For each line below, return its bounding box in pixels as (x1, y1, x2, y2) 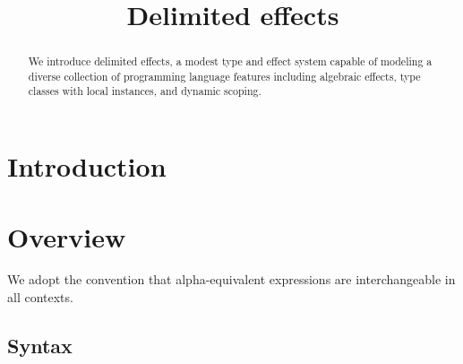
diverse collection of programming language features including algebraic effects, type (28, 68, 421, 83)
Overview (7, 218, 126, 255)
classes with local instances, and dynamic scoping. (28, 83, 262, 99)
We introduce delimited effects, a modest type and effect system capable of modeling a (28, 54, 433, 69)
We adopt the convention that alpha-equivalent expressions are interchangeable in (7, 270, 456, 289)
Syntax (7, 332, 73, 360)
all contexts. (7, 288, 73, 307)
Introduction (7, 148, 167, 185)
